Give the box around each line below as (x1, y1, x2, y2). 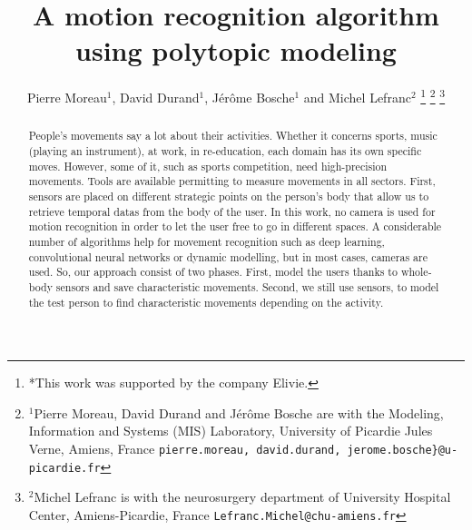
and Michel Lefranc (303, 87, 411, 106)
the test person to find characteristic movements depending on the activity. (28, 294, 384, 309)
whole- (400, 264, 432, 280)
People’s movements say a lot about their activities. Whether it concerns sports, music (28, 128, 438, 143)
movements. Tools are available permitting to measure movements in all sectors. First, (28, 173, 436, 189)
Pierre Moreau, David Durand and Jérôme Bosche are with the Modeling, (34, 403, 444, 422)
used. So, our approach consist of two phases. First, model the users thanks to (28, 264, 398, 280)
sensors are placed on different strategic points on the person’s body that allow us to (28, 188, 429, 203)
